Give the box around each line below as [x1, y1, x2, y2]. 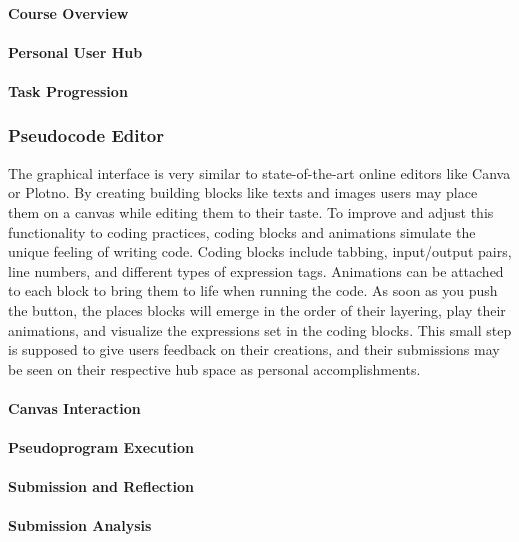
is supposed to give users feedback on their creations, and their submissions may [8, 339, 500, 360]
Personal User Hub [8, 41, 143, 62]
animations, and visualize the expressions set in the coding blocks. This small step [8, 319, 512, 340]
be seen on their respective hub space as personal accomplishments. [8, 358, 421, 379]
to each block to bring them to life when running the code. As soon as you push [8, 280, 498, 301]
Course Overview [8, 2, 129, 23]
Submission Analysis [8, 515, 152, 536]
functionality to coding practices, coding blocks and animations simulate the [8, 221, 476, 242]
